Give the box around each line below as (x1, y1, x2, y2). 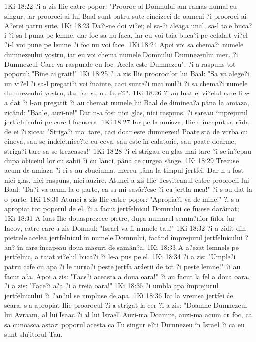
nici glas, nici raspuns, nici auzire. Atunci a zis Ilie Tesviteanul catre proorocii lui (4, 174, 249, 185)
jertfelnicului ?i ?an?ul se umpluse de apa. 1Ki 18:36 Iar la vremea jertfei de (4, 290, 233, 300)
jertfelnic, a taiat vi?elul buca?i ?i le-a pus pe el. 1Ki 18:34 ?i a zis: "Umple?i (4, 251, 236, 262)
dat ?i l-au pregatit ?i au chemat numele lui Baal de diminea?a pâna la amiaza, (10, 97, 249, 107)
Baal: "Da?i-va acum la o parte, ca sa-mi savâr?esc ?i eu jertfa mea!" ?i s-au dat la (4, 184, 252, 194)
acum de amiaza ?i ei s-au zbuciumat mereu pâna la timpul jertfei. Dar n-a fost (4, 165, 244, 175)
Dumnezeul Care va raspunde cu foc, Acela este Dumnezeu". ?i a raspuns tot (4, 59, 236, 69)
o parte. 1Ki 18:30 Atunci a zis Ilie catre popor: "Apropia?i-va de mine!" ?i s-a (4, 193, 240, 204)
